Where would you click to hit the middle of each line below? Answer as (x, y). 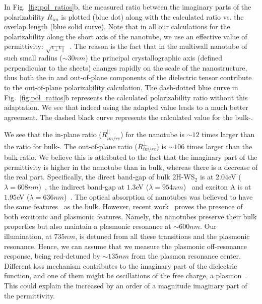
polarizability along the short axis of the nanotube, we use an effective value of (126, 36)
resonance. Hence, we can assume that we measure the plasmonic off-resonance (125, 246)
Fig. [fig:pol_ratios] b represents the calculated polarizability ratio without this (126, 97)
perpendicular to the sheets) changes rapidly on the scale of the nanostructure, (126, 67)
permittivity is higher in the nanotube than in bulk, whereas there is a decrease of (131, 167)
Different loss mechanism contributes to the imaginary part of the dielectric (121, 265)
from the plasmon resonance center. (186, 256)
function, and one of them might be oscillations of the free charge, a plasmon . (126, 276)
